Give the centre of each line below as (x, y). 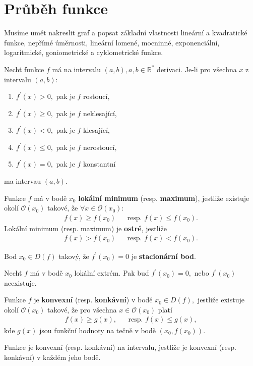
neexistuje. (20, 282)
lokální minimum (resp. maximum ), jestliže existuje (164, 198)
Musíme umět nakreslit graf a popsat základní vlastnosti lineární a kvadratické (126, 33)
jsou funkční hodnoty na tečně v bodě (98, 330)
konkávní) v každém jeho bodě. (52, 357)
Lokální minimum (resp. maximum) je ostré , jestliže (85, 228)
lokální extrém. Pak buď (112, 273)
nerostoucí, (100, 147)
